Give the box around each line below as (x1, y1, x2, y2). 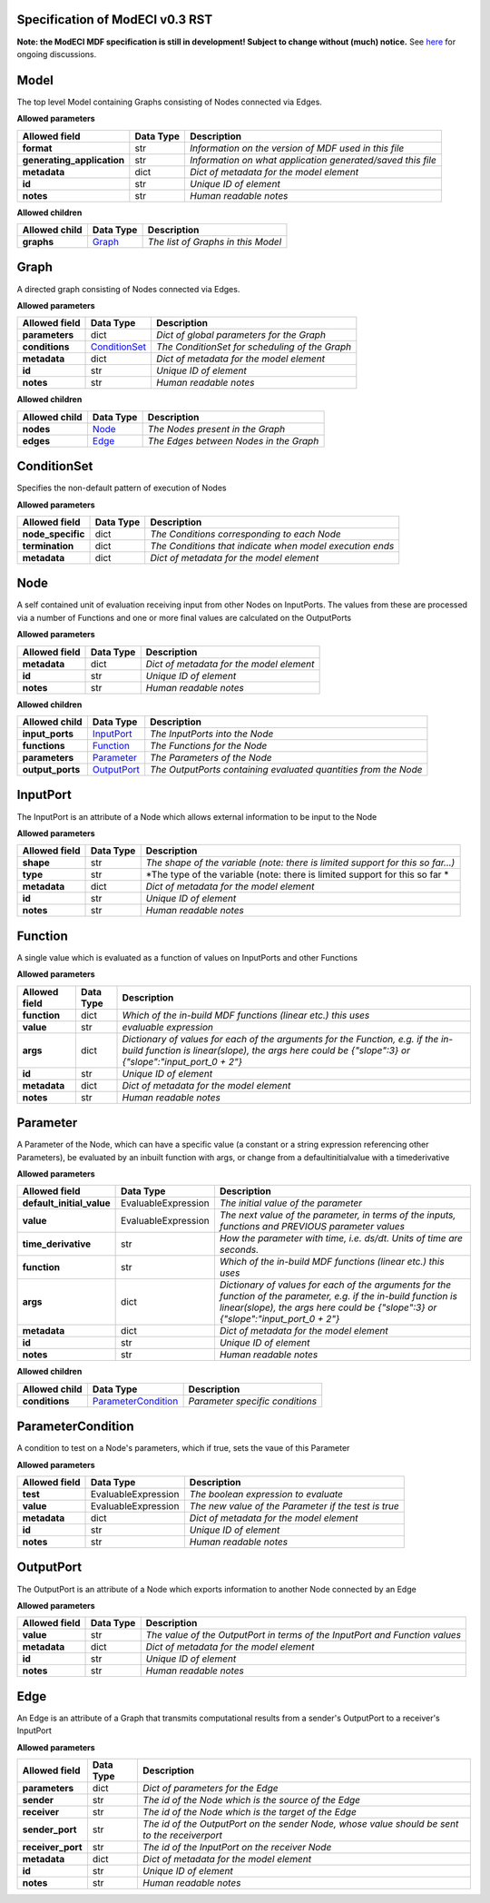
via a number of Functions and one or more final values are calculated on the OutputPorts (16, 612, 352, 623)
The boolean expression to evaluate (189, 1488, 344, 1501)
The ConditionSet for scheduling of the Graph (155, 340, 352, 353)
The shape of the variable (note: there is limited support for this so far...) (145, 856, 456, 869)
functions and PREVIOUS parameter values (219, 1220, 406, 1233)
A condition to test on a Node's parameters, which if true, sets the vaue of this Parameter (16, 1443, 350, 1454)
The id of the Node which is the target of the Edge (142, 1806, 358, 1818)
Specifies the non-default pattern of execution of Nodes (16, 482, 227, 494)
